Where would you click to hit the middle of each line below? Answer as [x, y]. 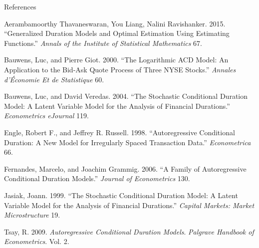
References [20, 6]
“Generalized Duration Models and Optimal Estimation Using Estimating [117, 33]
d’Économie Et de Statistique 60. [54, 79]
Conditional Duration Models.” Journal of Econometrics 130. [97, 178]
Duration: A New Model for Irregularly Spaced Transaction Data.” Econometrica [128, 142]
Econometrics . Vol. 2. [37, 241]
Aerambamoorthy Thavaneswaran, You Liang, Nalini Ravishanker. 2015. [115, 23]
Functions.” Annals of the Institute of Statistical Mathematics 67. [103, 43]
